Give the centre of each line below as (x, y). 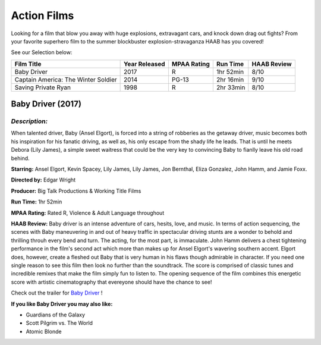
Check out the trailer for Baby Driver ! (57, 293)
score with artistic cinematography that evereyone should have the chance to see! (111, 282)
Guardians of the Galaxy (56, 315)
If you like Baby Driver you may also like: (62, 304)
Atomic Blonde (44, 331)
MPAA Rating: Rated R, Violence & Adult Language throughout (88, 213)
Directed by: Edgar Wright (43, 180)
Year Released (144, 64)
